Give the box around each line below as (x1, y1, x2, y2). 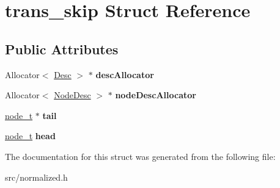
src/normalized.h (5, 170, 68, 183)
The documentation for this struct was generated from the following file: (5, 150, 276, 162)
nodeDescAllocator (115, 89, 196, 101)
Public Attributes (5, 39, 119, 58)
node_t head (5, 129, 56, 142)
